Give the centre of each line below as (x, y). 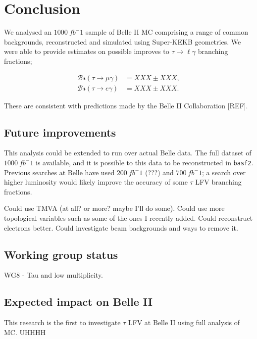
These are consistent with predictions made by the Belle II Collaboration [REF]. (126, 105)
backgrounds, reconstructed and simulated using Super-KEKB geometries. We (123, 41)
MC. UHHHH (25, 332)
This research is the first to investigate (62, 322)
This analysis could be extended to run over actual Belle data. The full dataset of (128, 153)
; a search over (224, 172)
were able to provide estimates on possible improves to (87, 51)
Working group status (61, 254)
